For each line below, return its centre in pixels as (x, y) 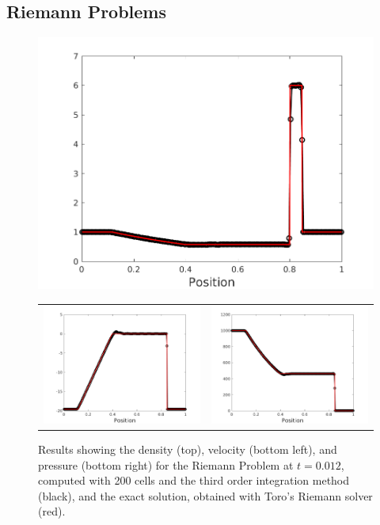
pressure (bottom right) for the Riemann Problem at (166, 464)
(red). (52, 511)
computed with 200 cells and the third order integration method (194, 480)
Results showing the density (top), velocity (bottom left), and (188, 449)
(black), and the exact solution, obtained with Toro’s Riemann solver (205, 495)
